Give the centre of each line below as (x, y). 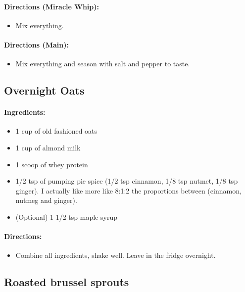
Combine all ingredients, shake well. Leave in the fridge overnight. (116, 255)
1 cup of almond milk (48, 147)
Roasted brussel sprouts (67, 282)
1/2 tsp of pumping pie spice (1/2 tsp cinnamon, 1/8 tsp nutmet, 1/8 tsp (127, 181)
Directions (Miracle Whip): (51, 6)
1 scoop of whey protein (52, 164)
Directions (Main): (36, 44)
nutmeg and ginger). (46, 200)
